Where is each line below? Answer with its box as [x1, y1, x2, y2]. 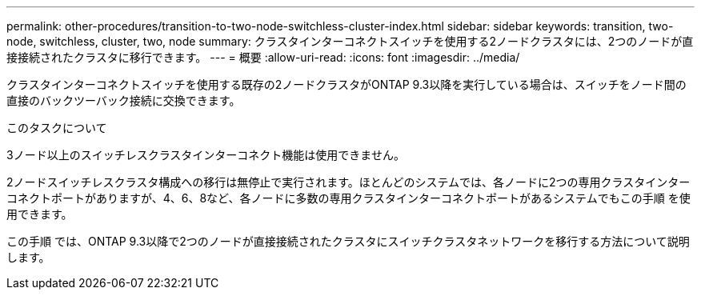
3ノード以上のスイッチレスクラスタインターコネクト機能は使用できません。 [6, 148, 405, 162]
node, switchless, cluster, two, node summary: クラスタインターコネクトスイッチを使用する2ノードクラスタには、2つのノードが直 [6, 34, 694, 48]
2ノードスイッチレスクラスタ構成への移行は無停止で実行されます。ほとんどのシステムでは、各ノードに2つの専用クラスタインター [6, 175, 691, 189]
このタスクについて [6, 121, 107, 134]
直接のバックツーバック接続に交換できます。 [6, 94, 241, 107]
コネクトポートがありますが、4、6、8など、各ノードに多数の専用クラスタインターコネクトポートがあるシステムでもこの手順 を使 [6, 191, 691, 205]
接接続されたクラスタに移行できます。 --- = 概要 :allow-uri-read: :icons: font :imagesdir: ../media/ [6, 50, 520, 64]
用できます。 [6, 207, 73, 221]
